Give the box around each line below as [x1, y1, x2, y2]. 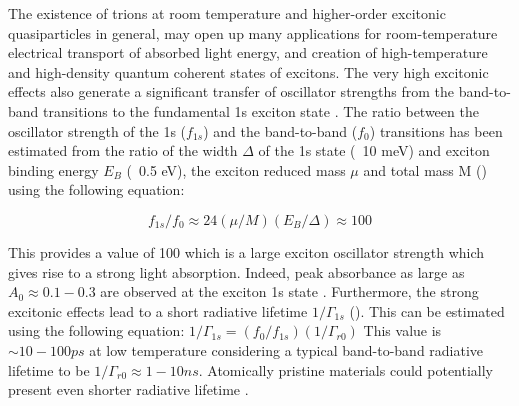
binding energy [8, 159, 99, 180]
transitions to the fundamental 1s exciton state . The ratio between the [43, 100, 479, 121]
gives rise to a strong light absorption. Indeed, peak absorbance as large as [8, 261, 465, 282]
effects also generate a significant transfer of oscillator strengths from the [8, 81, 455, 102]
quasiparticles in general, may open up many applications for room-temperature [8, 22, 498, 43]
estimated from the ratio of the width [8, 140, 238, 161]
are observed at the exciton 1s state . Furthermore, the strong [100, 281, 479, 302]
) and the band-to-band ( [203, 120, 358, 141]
